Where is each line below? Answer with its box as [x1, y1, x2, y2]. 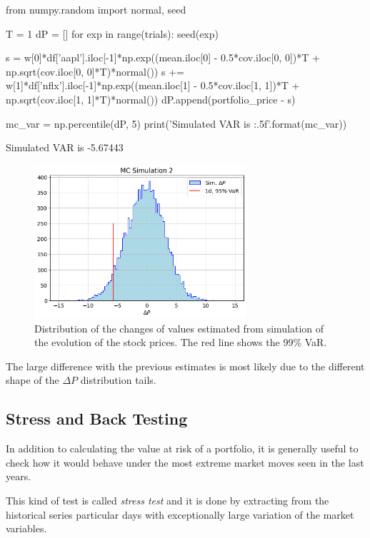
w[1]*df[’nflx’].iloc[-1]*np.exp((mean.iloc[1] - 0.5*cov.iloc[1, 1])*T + [6, 78, 300, 93]
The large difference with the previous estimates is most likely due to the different [6, 358, 365, 373]
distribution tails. [80, 372, 156, 387]
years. [6, 469, 31, 484]
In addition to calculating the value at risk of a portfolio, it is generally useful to [6, 441, 359, 456]
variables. [6, 521, 47, 536]
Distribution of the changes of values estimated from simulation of [34, 320, 324, 335]
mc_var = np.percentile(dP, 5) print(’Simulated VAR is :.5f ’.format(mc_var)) [6, 116, 347, 131]
